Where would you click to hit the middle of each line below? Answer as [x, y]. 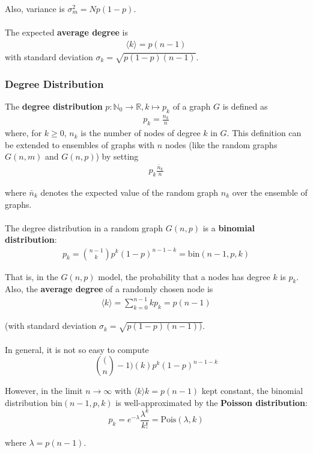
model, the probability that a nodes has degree [184, 276]
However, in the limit [44, 391]
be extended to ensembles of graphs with [80, 144]
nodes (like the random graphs [221, 144]
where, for [23, 133]
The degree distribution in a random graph [84, 227]
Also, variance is [35, 8]
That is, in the [32, 276]
